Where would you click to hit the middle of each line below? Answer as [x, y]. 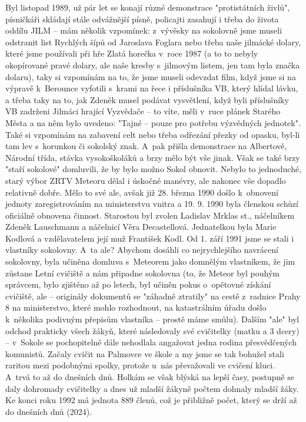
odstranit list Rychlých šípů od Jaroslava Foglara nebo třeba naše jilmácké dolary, [153, 42]
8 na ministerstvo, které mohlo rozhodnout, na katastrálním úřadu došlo [136, 307]
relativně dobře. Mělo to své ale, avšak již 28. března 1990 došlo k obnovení [142, 192]
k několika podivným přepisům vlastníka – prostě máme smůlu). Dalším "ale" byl [152, 319]
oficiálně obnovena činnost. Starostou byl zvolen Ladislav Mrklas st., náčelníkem [150, 215]
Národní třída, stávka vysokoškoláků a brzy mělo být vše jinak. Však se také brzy [153, 157]
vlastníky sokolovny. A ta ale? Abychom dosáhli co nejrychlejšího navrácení [142, 250]
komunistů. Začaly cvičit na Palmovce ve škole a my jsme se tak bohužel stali [145, 353]
